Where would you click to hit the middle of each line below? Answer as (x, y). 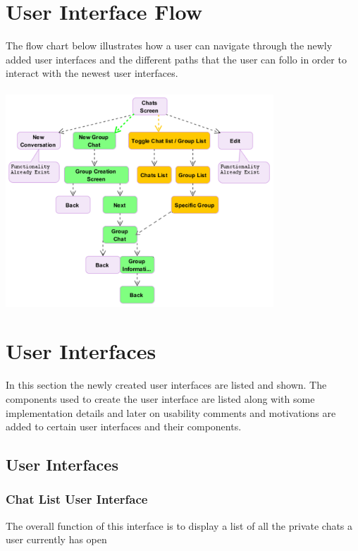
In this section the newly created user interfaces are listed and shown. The (166, 385)
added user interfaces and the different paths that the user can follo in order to (176, 59)
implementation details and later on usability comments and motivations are (171, 412)
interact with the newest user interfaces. (92, 73)
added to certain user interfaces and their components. (124, 426)
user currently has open (56, 539)
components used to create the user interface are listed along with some (160, 398)
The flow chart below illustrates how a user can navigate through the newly (169, 46)
